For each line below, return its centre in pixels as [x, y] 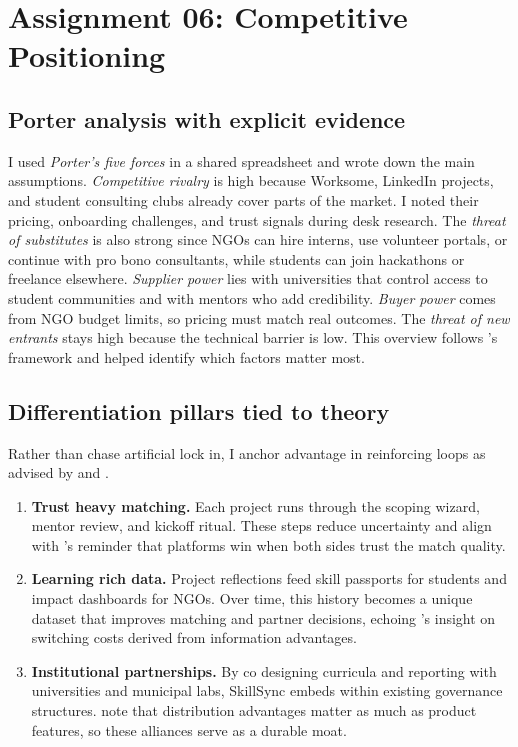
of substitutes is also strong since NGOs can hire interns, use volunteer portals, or [258, 239]
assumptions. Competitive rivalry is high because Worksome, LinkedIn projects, [251, 180]
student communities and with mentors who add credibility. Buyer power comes [252, 297]
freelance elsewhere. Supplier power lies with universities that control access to [248, 278]
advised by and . [58, 472]
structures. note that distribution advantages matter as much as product [254, 710]
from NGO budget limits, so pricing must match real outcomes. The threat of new [259, 317]
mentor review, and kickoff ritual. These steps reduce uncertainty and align [261, 525]
